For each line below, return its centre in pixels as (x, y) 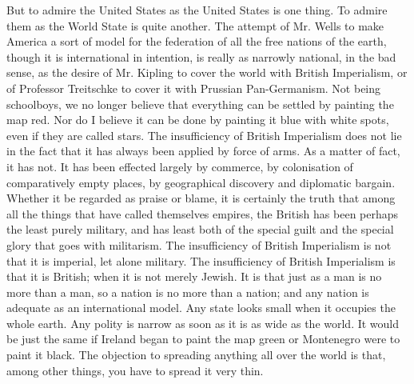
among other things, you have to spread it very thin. (135, 370)
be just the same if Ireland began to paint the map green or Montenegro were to (203, 339)
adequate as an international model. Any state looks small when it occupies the (201, 308)
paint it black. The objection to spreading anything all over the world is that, (196, 355)
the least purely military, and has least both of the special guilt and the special (200, 229)
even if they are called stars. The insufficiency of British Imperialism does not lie (204, 135)
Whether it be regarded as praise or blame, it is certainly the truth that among (201, 198)
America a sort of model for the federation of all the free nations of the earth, (197, 41)
